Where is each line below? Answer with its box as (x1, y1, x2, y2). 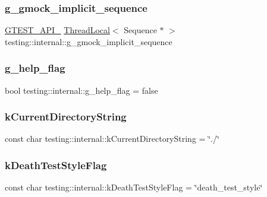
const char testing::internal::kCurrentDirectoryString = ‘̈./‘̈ (5, 132, 219, 145)
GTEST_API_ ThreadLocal (5, 24, 110, 36)
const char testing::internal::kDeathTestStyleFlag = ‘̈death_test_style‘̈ (5, 181, 263, 193)
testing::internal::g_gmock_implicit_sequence (5, 35, 172, 47)
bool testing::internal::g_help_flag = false (5, 84, 158, 96)
